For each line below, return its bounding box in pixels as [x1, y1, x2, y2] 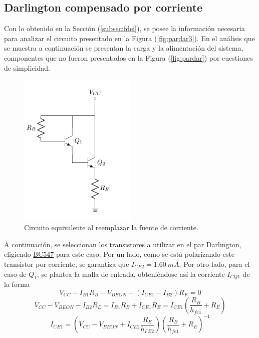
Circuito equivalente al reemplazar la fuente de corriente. [24, 222, 198, 233]
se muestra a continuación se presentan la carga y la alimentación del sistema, [4, 43, 243, 53]
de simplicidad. [4, 62, 50, 73]
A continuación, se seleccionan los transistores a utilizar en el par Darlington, [4, 239, 241, 249]
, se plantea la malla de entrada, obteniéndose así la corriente [37, 268, 225, 279]
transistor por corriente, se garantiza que [4, 258, 129, 269]
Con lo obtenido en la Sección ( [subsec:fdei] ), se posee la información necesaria [4, 23, 245, 34]
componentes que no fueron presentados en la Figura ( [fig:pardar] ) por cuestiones [4, 52, 253, 63]
